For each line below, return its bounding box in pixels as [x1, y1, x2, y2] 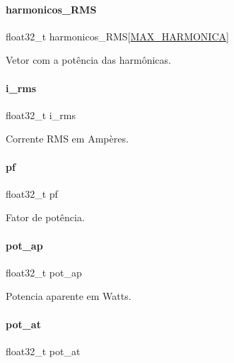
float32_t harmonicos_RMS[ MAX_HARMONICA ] [6, 28, 229, 43]
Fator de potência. [6, 210, 85, 225]
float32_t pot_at [6, 343, 81, 358]
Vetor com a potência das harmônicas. [6, 52, 171, 67]
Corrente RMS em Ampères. [6, 131, 129, 146]
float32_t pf [6, 186, 58, 201]
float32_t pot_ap [6, 264, 82, 279]
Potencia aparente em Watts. [6, 289, 131, 303]
